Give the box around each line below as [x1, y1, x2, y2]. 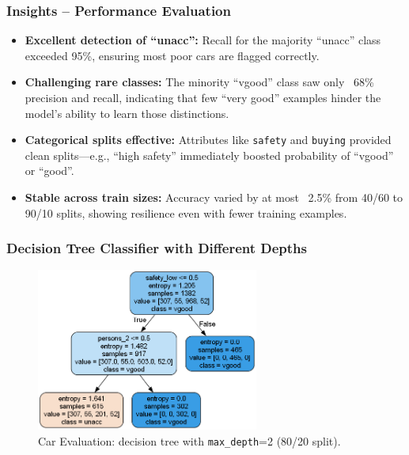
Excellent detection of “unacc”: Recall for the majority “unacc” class [25, 32, 381, 48]
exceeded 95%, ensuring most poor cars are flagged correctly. [25, 47, 320, 63]
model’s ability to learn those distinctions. [25, 104, 229, 121]
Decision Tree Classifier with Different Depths [6, 238, 307, 258]
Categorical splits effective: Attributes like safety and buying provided [25, 131, 392, 148]
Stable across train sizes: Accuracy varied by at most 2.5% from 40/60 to [25, 189, 403, 206]
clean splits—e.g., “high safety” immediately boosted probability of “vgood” [25, 146, 394, 163]
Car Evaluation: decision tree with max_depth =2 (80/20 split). [38, 432, 341, 449]
